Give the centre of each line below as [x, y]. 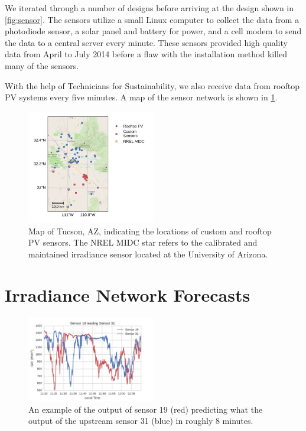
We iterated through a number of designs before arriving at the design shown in [149, 8]
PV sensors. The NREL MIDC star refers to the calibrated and [143, 242]
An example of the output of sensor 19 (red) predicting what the [146, 409]
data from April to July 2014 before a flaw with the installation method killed [146, 54]
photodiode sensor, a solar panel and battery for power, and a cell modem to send [153, 31]
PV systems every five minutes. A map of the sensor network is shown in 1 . [141, 97]
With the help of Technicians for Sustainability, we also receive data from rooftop [152, 85]
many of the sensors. [42, 65]
